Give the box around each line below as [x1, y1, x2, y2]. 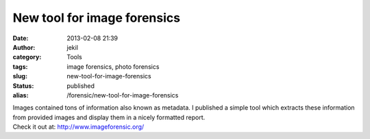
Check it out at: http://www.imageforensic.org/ [12, 123, 145, 131]
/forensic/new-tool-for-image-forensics [66, 91, 179, 99]
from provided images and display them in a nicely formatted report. [12, 113, 206, 121]
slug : [12, 72, 27, 80]
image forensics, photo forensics [66, 62, 160, 71]
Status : [12, 82, 34, 90]
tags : [12, 62, 28, 71]
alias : [12, 91, 29, 99]
